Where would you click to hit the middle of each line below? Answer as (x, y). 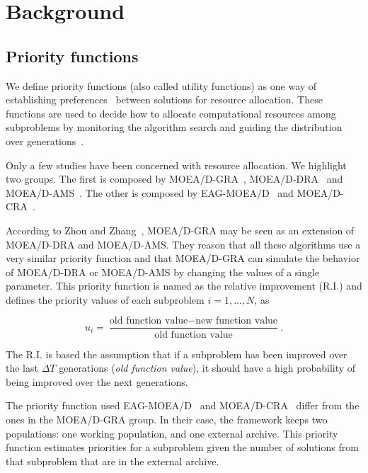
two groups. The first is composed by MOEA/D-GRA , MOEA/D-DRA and (174, 179)
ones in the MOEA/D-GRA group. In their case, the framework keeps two (167, 419)
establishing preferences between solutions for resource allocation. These (164, 99)
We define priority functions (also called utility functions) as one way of (161, 85)
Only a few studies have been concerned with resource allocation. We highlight (176, 165)
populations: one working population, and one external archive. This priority (172, 433)
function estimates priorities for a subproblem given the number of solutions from (182, 447)
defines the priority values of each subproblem (105, 299)
